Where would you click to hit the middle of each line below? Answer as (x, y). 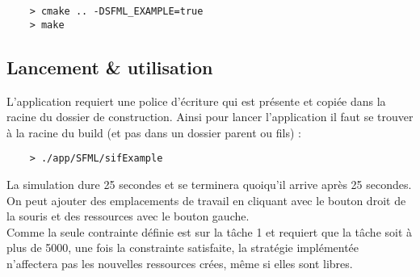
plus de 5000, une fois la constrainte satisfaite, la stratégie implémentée (183, 248)
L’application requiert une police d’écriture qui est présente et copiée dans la (196, 101)
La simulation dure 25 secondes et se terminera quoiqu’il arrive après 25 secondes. (209, 184)
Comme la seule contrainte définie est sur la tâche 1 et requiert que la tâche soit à (210, 231)
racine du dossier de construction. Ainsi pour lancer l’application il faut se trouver (210, 117)
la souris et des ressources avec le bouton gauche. (128, 216)
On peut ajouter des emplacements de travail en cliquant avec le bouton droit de (206, 200)
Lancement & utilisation (110, 67)
